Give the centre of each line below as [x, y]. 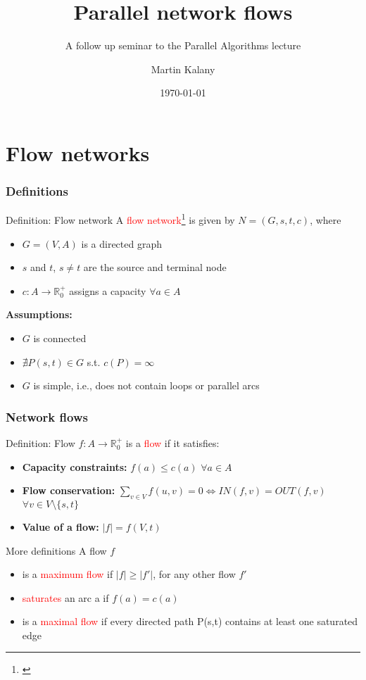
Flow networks [78, 152]
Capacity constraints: [75, 466]
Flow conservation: [69, 490]
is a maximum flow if [68, 574]
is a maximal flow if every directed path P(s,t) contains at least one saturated [190, 621]
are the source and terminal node [155, 267]
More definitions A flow [56, 550]
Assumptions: [39, 314]
